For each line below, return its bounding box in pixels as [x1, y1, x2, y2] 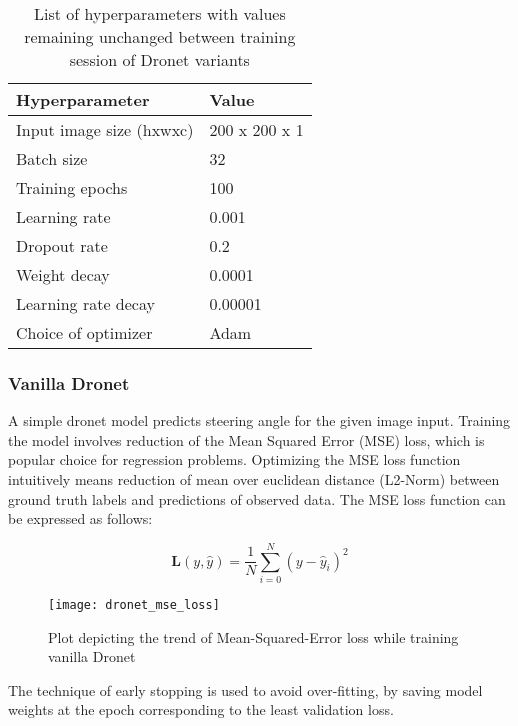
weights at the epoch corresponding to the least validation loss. [8, 699, 394, 720]
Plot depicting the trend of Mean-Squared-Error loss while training [48, 626, 459, 647]
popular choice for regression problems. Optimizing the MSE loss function [8, 449, 461, 470]
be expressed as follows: [8, 508, 153, 529]
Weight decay [16, 263, 110, 286]
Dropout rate [16, 234, 108, 257]
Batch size [16, 147, 88, 170]
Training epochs [16, 176, 128, 199]
